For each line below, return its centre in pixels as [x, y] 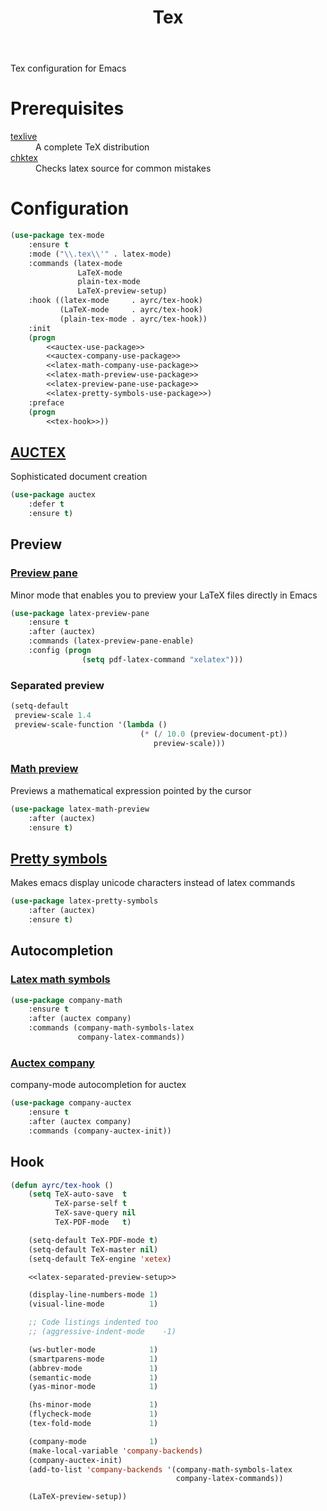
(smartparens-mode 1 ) [93, 1359]
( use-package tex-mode [57, 236]
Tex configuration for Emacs [68, 68]
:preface [46, 402]
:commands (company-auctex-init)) [100, 1131]
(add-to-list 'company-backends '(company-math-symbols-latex [160, 1469]
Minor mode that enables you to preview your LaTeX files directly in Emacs [164, 595]
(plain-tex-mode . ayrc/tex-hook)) [133, 319]
